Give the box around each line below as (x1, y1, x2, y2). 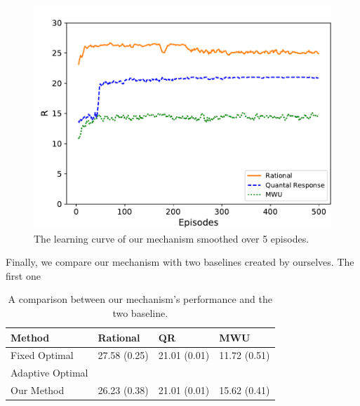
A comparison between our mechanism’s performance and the (8, 292, 272, 306)
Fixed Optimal (11, 348, 74, 363)
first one (6, 268, 41, 283)
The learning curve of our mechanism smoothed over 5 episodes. (34, 231, 309, 245)
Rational (98, 330, 140, 344)
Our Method (11, 383, 65, 398)
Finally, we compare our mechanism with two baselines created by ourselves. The (6, 255, 354, 269)
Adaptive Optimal (11, 365, 88, 380)
